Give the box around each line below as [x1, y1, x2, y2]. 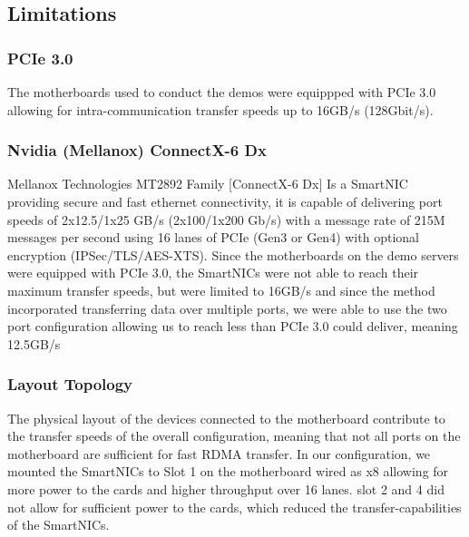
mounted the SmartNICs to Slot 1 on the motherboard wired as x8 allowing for [7, 462, 449, 481]
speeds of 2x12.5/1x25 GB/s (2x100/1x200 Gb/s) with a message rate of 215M [7, 210, 445, 229]
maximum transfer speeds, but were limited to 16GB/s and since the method [7, 280, 435, 299]
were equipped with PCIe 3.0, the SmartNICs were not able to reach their [7, 263, 419, 282]
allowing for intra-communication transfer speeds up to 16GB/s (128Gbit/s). [7, 100, 434, 119]
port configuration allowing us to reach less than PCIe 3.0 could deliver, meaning [7, 317, 458, 336]
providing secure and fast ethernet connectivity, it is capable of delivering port [7, 192, 443, 210]
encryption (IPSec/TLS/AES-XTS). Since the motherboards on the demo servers [7, 245, 459, 264]
